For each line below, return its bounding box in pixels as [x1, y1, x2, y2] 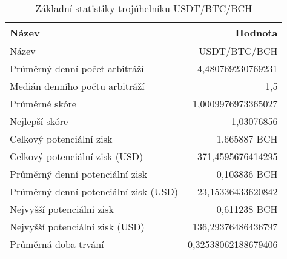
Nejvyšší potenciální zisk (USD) [10, 220, 145, 234]
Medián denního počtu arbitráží [10, 79, 145, 93]
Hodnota [235, 25, 278, 39]
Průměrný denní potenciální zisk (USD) [10, 184, 179, 198]
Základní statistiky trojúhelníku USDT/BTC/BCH [35, 1, 252, 15]
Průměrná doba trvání [10, 237, 104, 251]
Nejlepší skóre [10, 114, 68, 128]
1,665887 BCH [216, 132, 278, 146]
